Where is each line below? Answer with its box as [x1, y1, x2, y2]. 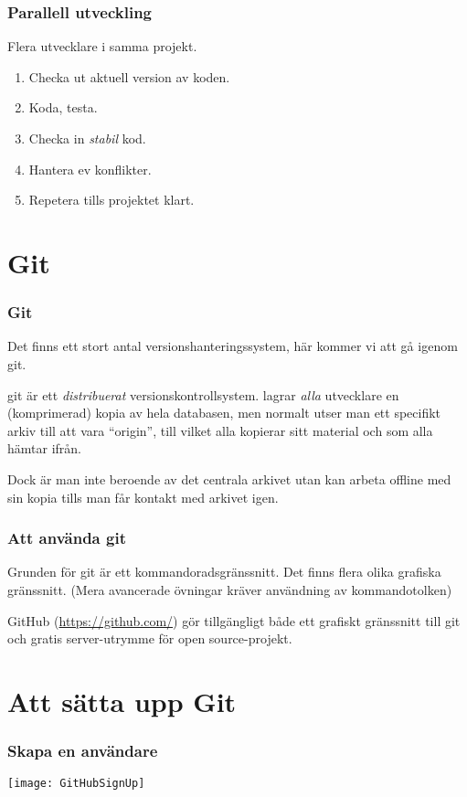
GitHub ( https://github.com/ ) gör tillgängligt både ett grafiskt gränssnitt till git [7, 611, 461, 630]
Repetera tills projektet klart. [28, 190, 195, 209]
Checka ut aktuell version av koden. [28, 67, 230, 86]
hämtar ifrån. [7, 439, 81, 458]
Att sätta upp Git [7, 682, 237, 719]
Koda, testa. [28, 98, 98, 117]
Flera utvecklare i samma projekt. [7, 37, 197, 56]
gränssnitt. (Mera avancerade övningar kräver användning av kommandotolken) [7, 579, 452, 599]
